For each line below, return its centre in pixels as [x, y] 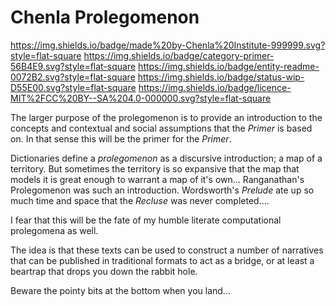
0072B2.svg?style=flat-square [73, 77]
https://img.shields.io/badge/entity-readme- [229, 66]
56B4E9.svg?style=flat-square [73, 66]
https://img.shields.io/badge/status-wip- [221, 77]
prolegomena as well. [54, 230]
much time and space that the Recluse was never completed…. [140, 200]
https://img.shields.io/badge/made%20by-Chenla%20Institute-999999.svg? [168, 45]
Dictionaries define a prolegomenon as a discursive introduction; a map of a [166, 158]
